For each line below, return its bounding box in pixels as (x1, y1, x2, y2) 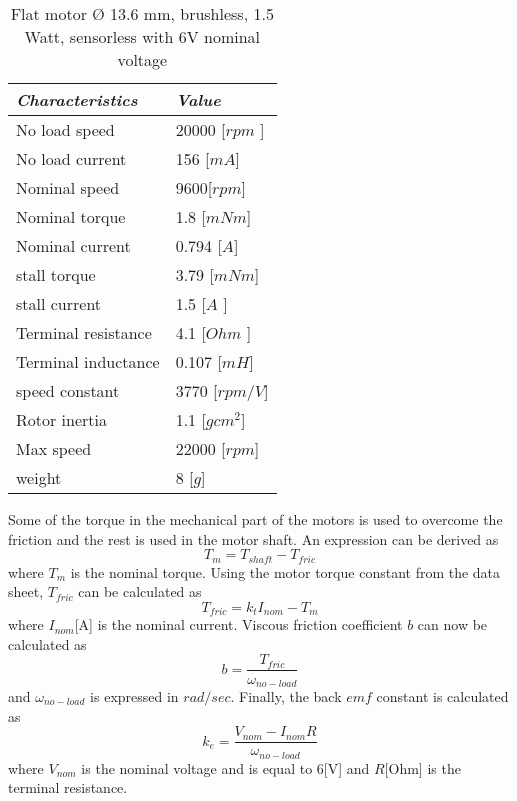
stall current (16, 292, 102, 315)
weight (16, 466, 62, 489)
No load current (16, 147, 127, 170)
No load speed (16, 118, 115, 141)
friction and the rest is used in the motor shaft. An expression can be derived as (8, 528, 499, 549)
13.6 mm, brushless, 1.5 (110, 2, 274, 25)
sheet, (8, 581, 44, 602)
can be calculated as (78, 581, 202, 602)
